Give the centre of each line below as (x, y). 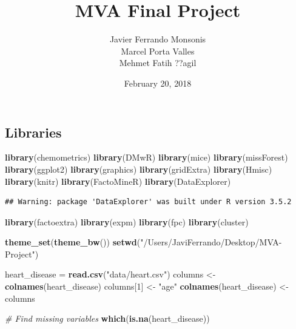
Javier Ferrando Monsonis (158, 39)
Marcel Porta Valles (158, 51)
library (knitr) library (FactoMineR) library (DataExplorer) (118, 181)
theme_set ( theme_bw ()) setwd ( (73, 242)
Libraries (33, 132)
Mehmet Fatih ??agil (158, 63)
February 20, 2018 (158, 83)
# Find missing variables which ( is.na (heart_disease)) (107, 318)
